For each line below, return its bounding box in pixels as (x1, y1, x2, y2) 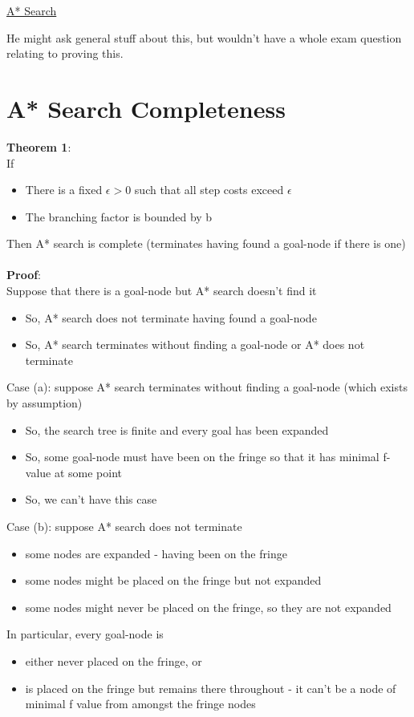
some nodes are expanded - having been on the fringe (25, 545, 287, 561)
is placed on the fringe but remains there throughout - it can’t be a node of (25, 679, 396, 696)
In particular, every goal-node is (6, 626, 164, 642)
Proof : (6, 266, 42, 283)
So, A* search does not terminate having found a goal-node (25, 309, 317, 326)
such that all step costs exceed (134, 181, 284, 198)
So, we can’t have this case (25, 491, 157, 508)
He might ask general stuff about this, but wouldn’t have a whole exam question (6, 29, 402, 46)
